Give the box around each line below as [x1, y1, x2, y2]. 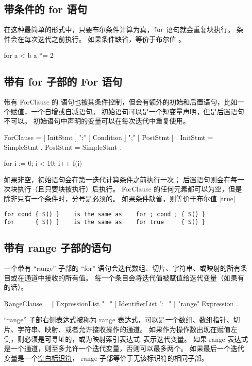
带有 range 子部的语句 [4, 240, 112, 255]
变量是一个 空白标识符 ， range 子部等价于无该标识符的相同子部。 [4, 352, 208, 363]
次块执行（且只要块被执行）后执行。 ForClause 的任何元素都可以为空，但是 [4, 184, 242, 194]
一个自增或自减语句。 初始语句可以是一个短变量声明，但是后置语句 [31, 106, 244, 116]
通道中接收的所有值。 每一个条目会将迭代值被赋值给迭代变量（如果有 [24, 272, 244, 282]
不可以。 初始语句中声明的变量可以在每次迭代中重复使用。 [4, 116, 190, 126]
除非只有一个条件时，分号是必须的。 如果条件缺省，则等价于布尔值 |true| [4, 193, 235, 203]
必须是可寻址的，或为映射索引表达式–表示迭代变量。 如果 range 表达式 [24, 333, 248, 344]
